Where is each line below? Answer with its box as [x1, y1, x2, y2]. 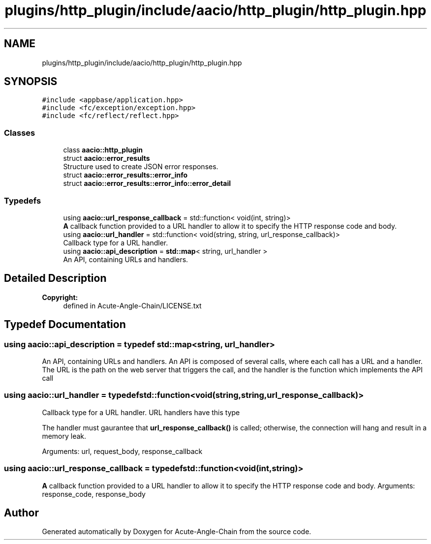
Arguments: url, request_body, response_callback [42, 447, 203, 455]
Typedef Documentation [4, 318, 126, 331]
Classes [4, 127, 35, 138]
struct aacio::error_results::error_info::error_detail [63, 179, 231, 188]
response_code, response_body [42, 489, 146, 498]
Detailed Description [4, 272, 107, 285]
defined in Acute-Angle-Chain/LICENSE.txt [63, 301, 202, 310]
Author [4, 506, 39, 519]
